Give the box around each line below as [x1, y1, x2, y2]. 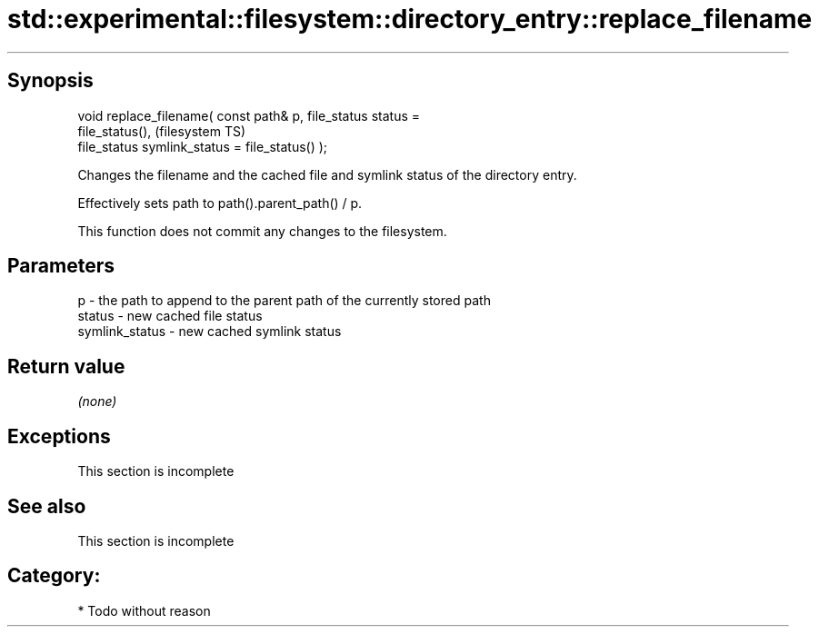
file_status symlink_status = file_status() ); [77, 138, 328, 154]
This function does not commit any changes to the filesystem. [77, 223, 447, 239]
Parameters [7, 254, 115, 278]
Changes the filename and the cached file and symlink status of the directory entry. [77, 166, 577, 183]
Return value [7, 354, 125, 378]
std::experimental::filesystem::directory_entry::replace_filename [7, 4, 813, 35]
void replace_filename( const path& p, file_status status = [77, 107, 421, 124]
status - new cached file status [77, 308, 263, 324]
